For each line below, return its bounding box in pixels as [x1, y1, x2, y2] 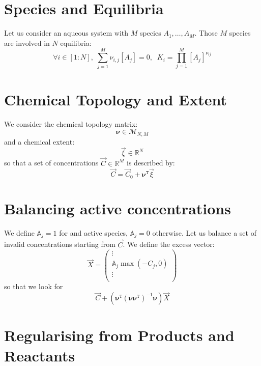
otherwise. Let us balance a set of [152, 228, 256, 238]
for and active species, [59, 228, 128, 238]
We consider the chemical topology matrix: [4, 118, 138, 129]
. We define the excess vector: [123, 239, 215, 249]
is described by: [127, 157, 175, 168]
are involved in [4, 37, 50, 48]
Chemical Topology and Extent [4, 89, 227, 109]
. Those [194, 27, 218, 38]
